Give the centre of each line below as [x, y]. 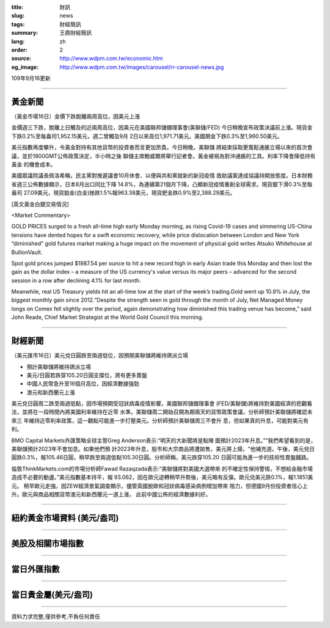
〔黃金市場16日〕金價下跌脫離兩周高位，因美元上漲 [76, 117]
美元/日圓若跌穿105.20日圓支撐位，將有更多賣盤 [87, 375]
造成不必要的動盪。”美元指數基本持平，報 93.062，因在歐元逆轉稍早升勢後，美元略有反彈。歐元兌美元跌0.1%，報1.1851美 [162, 477]
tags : [18, 24]
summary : [25, 33]
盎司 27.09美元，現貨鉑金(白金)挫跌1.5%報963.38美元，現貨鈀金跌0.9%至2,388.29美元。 [123, 193]
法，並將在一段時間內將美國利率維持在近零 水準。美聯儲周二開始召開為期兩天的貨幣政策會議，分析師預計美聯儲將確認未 [162, 412]
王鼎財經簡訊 [75, 33]
